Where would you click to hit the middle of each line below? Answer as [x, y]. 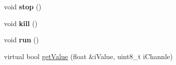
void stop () [23, 6]
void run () [22, 40]
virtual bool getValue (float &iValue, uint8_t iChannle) [88, 56]
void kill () [21, 23]
